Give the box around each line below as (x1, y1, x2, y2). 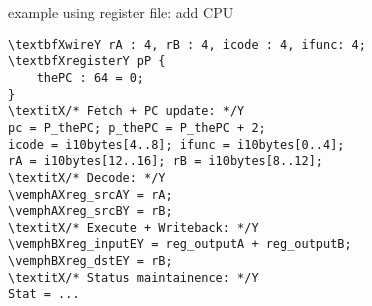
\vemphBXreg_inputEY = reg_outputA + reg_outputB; (8, 237, 352, 252)
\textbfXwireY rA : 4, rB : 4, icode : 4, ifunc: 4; (8, 37, 366, 52)
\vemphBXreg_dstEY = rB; (8, 254, 173, 269)
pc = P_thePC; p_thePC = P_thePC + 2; (8, 120, 266, 135)
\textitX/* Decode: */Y (8, 170, 166, 185)
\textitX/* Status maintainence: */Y (8, 270, 259, 285)
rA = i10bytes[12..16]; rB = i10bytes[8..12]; (8, 154, 323, 169)
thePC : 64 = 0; (36, 70, 145, 85)
